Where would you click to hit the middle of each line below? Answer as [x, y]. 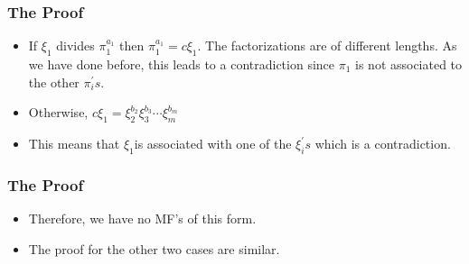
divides [75, 46]
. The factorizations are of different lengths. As [327, 46]
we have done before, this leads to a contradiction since [182, 64]
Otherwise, [58, 112]
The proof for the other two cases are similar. [154, 248]
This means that [74, 143]
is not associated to [409, 64]
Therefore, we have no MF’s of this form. [142, 218]
